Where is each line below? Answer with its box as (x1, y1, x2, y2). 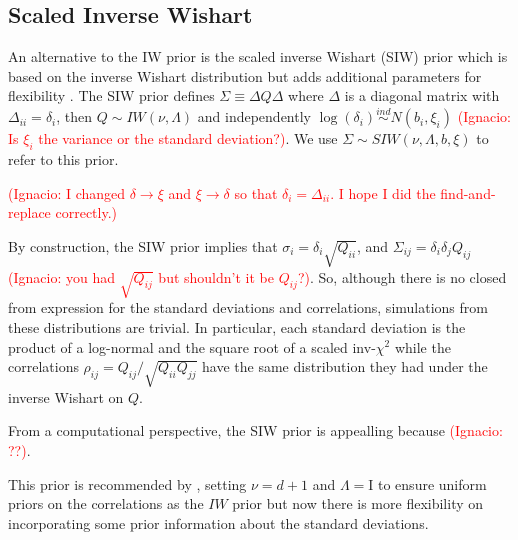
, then (56, 106, 93, 127)
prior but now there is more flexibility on (232, 493, 484, 514)
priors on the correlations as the (8, 493, 204, 514)
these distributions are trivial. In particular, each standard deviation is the (8, 316, 466, 337)
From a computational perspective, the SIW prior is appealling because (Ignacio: (8, 420, 503, 441)
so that (234, 182, 278, 203)
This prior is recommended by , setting (8, 473, 247, 494)
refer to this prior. (8, 149, 119, 169)
